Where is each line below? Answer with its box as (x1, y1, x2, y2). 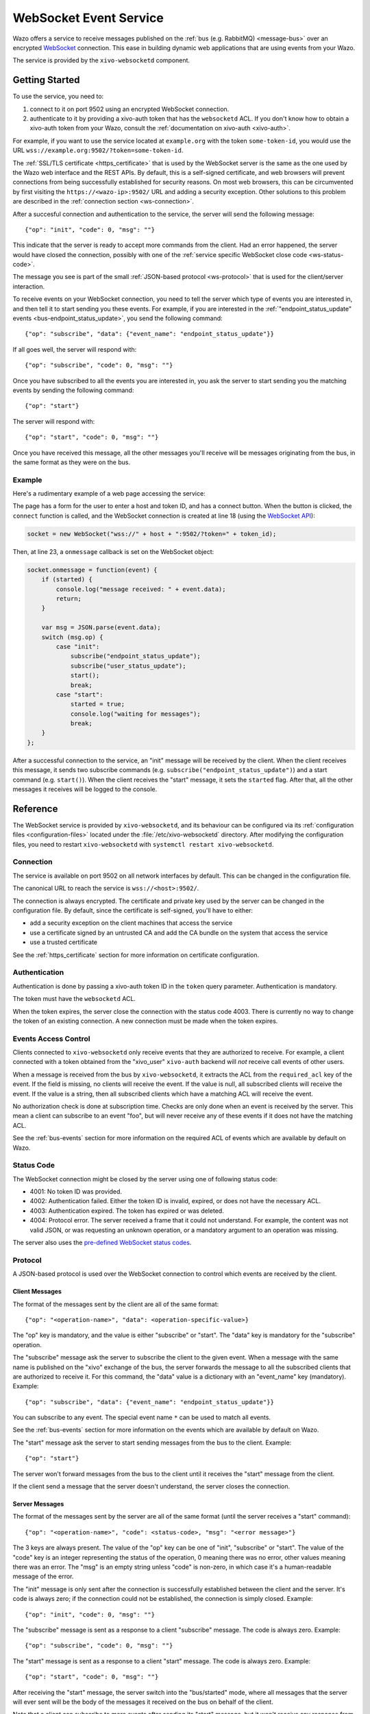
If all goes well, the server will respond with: (12, 345, 137, 353)
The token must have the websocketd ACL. (12, 995, 136, 1003)
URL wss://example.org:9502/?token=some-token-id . (12, 146, 184, 154)
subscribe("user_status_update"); (70, 662, 186, 670)
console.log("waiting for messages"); (70, 710, 201, 718)
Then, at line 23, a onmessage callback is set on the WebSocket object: (12, 547, 214, 555)
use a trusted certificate (29, 938, 97, 946)
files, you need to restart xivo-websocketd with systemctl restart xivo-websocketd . (12, 840, 274, 848)
